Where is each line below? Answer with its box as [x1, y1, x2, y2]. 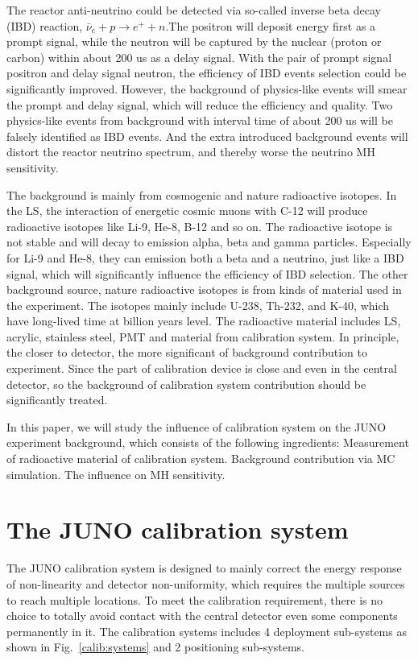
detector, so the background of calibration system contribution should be [6, 375, 366, 392]
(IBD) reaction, [6, 17, 83, 34]
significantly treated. [6, 391, 108, 408]
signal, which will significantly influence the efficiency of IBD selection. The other [6, 265, 408, 282]
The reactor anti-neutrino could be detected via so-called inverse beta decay [6, 2, 381, 18]
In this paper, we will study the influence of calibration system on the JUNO [6, 418, 387, 435]
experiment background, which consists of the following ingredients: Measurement [6, 434, 409, 451]
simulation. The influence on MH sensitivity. [6, 465, 226, 482]
